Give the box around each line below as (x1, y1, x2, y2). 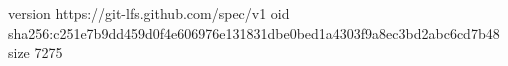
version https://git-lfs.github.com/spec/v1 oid (8, 3, 290, 23)
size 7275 (8, 42, 63, 63)
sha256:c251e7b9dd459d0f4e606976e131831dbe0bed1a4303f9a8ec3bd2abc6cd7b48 (8, 22, 500, 43)
